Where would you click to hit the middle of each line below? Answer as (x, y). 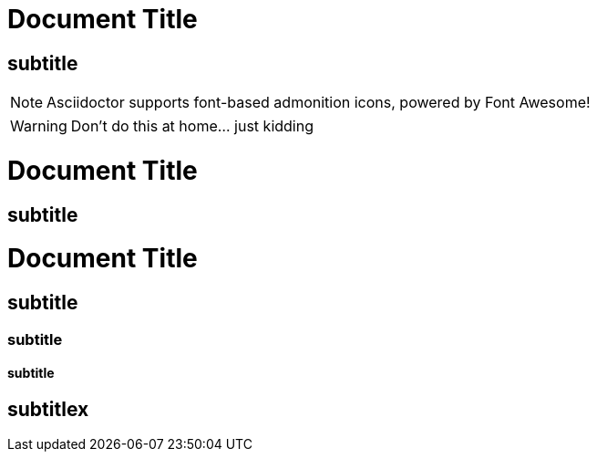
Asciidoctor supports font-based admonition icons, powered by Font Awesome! (319, 103)
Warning (39, 126)
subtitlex (48, 409)
